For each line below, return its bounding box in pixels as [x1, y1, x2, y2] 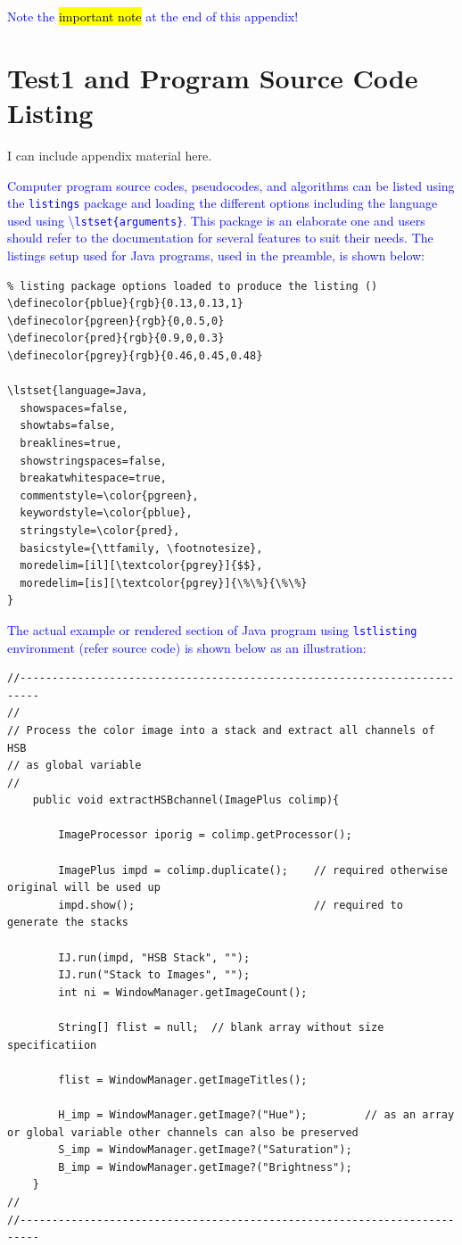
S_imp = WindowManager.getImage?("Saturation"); [58, 1143, 352, 1157]
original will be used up [7, 881, 161, 895]
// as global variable [7, 759, 142, 772]
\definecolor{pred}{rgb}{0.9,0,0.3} [7, 332, 225, 345]
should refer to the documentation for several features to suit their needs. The [7, 228, 433, 247]
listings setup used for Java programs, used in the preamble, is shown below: [7, 246, 425, 264]
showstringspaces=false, [20, 454, 167, 467]
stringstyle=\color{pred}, [20, 524, 180, 537]
